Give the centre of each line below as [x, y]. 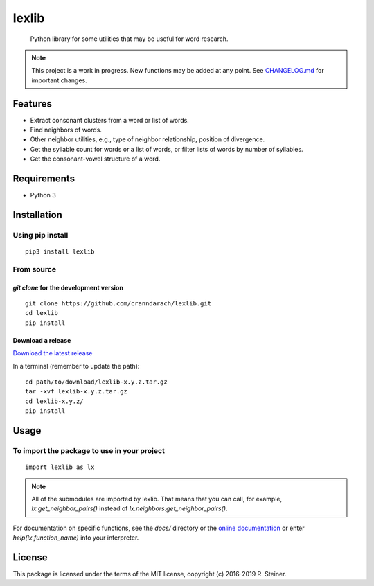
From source [35, 269]
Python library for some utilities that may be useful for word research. [129, 39]
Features [32, 104]
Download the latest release [53, 353]
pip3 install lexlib [60, 252]
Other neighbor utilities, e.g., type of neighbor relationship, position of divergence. [148, 139]
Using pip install [41, 235]
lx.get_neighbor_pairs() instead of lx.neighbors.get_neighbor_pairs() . [130, 508]
